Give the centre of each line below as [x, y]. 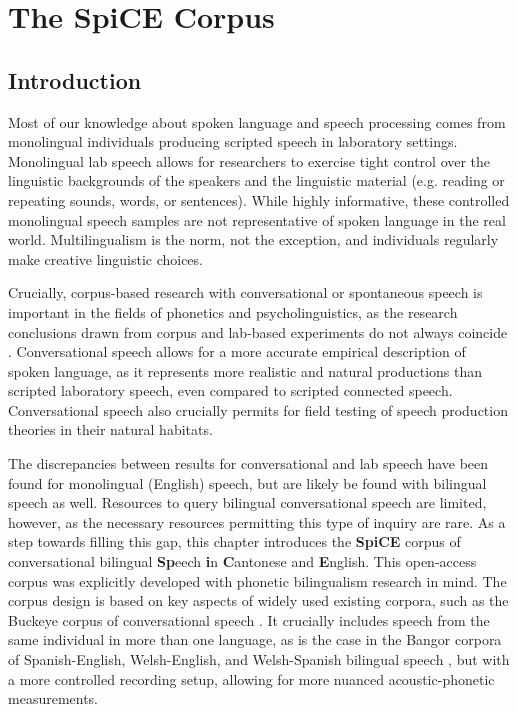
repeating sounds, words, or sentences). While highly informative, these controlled [259, 199]
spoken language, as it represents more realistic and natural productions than [245, 370]
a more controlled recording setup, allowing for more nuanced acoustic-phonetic [251, 678]
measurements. [53, 698]
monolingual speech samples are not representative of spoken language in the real [257, 219]
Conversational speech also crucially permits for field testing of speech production [258, 409]
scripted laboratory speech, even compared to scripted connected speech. [230, 390]
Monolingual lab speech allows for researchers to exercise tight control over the [249, 160]
